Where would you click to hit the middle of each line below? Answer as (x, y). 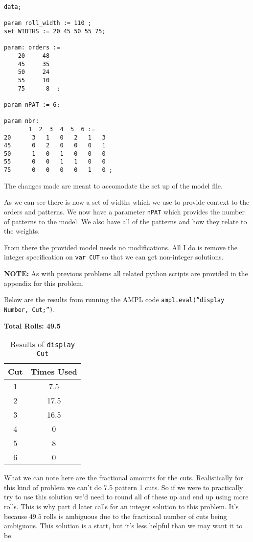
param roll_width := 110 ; (48, 23)
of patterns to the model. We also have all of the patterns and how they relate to (126, 221)
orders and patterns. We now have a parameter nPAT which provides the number (124, 211)
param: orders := (32, 48)
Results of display (42, 344)
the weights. (22, 231)
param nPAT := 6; (32, 105)
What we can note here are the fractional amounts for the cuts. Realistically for (124, 478)
